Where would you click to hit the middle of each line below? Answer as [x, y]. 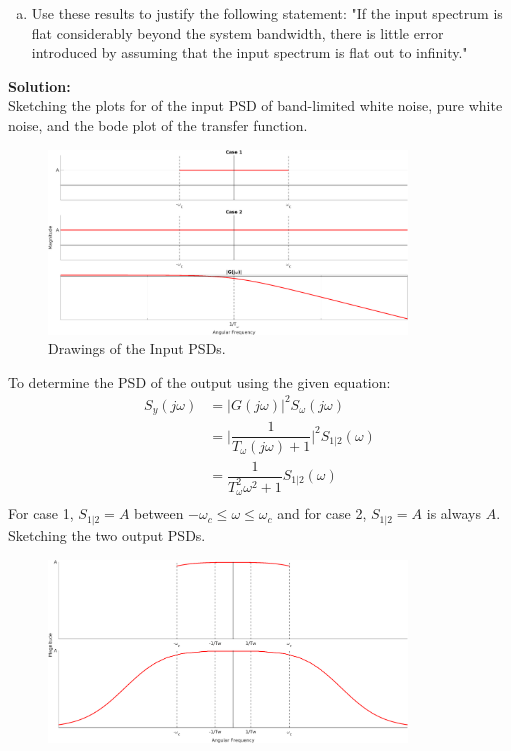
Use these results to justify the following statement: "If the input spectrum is [267, 13]
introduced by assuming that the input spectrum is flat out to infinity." [249, 52]
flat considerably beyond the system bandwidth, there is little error [237, 32]
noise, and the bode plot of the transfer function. [158, 124]
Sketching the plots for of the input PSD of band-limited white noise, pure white [255, 105]
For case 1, [41, 513]
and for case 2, [322, 513]
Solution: [39, 85]
